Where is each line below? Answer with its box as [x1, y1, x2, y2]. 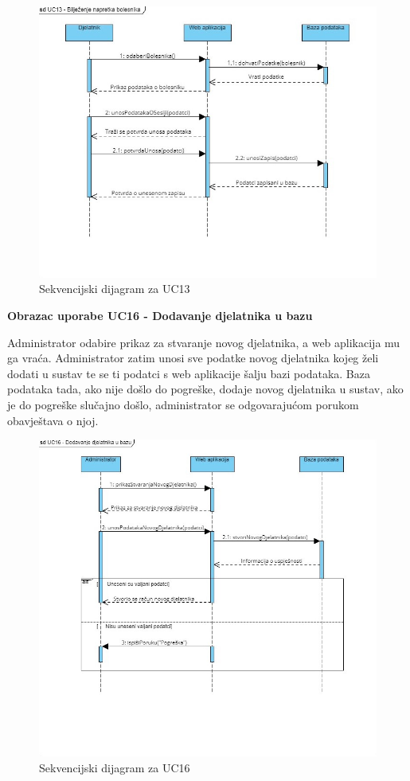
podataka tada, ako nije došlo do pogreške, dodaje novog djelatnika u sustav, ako [7, 381, 404, 397]
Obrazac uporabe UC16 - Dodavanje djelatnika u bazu [7, 307, 313, 324]
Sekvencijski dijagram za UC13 [39, 280, 190, 297]
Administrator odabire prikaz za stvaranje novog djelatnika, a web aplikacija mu [7, 334, 400, 350]
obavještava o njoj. [7, 412, 99, 428]
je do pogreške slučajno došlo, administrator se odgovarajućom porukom [7, 396, 359, 413]
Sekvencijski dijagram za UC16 [39, 759, 190, 775]
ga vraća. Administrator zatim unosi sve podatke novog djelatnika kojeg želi [7, 349, 379, 366]
